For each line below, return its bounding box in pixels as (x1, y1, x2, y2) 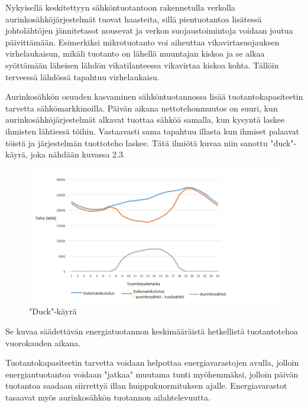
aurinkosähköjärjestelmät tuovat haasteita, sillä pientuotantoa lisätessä (5, 12, 262, 25)
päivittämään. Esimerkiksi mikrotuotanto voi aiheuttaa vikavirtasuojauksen (5, 35, 280, 48)
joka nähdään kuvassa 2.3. (30, 148, 125, 160)
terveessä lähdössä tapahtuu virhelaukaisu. (5, 70, 160, 83)
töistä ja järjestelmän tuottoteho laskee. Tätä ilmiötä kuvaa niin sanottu (5, 136, 268, 149)
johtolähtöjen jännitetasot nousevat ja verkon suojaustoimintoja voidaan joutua (5, 24, 293, 37)
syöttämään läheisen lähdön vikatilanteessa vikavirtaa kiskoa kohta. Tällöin (5, 58, 279, 71)
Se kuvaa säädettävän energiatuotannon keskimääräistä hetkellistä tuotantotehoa (5, 325, 299, 337)
